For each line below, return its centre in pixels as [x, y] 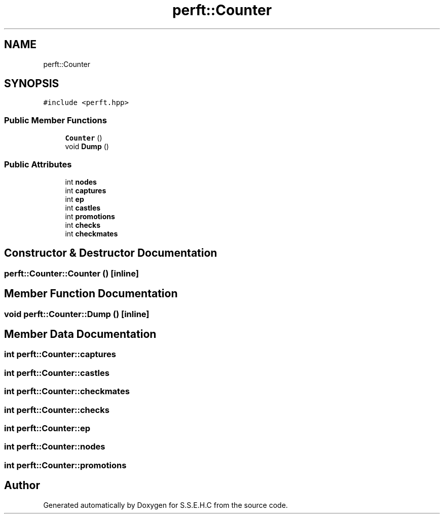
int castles [83, 208]
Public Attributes [38, 164]
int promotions [90, 216]
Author [22, 486]
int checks [83, 225]
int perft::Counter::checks [57, 410]
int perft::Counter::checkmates [67, 391]
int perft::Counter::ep [47, 428]
